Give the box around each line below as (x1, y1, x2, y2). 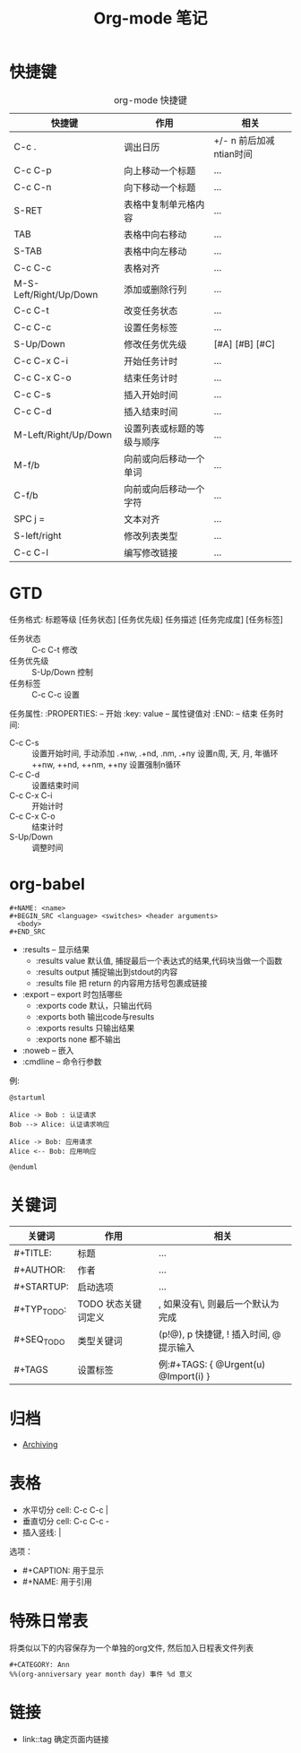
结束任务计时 (124, 371, 178, 384)
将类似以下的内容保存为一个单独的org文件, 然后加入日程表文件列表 (9, 1642, 254, 1653)
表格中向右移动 (124, 228, 187, 240)
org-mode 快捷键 (113, 93, 188, 106)
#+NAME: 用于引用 (21, 1575, 92, 1587)
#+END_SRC (9, 927, 47, 936)
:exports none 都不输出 (35, 1033, 121, 1045)
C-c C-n (13, 180, 52, 193)
